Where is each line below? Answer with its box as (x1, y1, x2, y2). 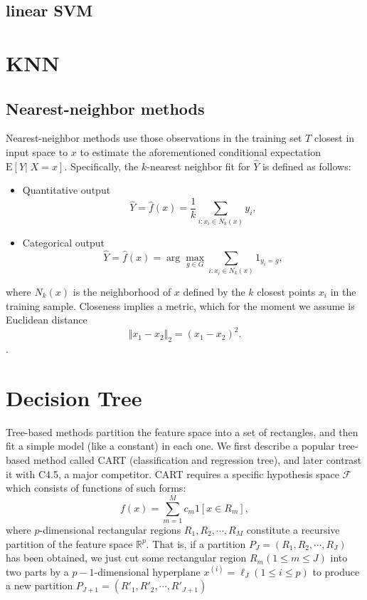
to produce (312, 564, 360, 579)
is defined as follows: (262, 158, 351, 173)
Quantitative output (22, 182, 111, 197)
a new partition (6, 578, 73, 593)
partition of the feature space (6, 536, 133, 551)
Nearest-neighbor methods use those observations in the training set (6, 130, 302, 145)
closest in (314, 130, 355, 145)
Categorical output (22, 234, 105, 249)
